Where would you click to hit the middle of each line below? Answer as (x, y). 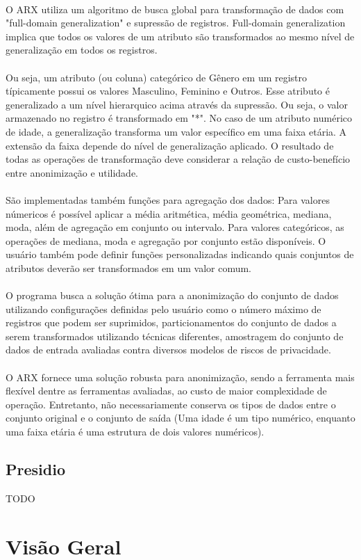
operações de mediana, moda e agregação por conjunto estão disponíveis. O (166, 240)
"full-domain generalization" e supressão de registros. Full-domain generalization (176, 23)
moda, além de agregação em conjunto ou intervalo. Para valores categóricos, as (175, 227)
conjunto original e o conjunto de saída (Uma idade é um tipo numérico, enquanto (180, 418)
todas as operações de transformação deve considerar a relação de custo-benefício (178, 159)
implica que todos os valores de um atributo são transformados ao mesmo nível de (180, 36)
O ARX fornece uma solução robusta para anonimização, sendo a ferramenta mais (180, 377)
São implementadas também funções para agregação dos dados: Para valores (168, 199)
